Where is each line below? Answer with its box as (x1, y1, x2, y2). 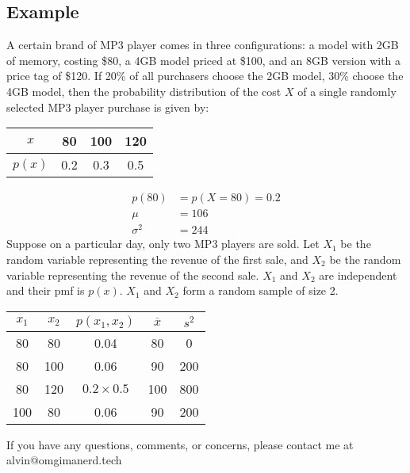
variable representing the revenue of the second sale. (6, 266, 259, 283)
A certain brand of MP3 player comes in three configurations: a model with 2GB (6, 36, 399, 53)
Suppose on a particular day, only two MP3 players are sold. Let (6, 235, 320, 252)
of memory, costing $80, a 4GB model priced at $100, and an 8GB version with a (6, 51, 401, 68)
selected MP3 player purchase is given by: (6, 98, 209, 115)
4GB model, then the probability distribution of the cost (6, 82, 282, 99)
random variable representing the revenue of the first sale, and (6, 250, 308, 267)
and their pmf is (6, 282, 85, 299)
